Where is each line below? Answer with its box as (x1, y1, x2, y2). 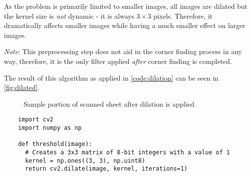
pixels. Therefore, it (153, 10, 213, 21)
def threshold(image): (18, 141, 92, 148)
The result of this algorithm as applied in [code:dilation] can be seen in (4, 72, 218, 83)
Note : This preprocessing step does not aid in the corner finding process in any (4, 46, 242, 57)
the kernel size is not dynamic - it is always (4, 10, 135, 21)
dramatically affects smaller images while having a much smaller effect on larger (4, 20, 246, 30)
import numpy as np (18, 124, 82, 131)
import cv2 (18, 116, 54, 123)
